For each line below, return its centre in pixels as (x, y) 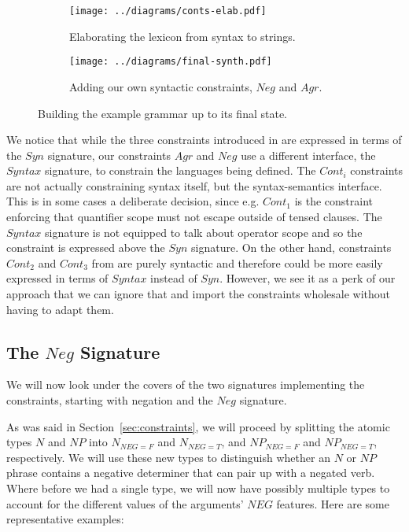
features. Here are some (333, 503)
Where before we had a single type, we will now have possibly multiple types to (198, 488)
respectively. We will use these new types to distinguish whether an (168, 457)
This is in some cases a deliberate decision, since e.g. (133, 201)
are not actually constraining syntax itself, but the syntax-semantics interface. (194, 185)
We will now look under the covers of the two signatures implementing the (186, 384)
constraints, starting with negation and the (110, 400)
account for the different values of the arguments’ (125, 503)
